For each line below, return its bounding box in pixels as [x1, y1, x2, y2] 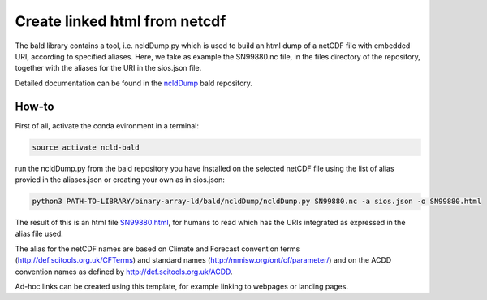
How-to [15, 99, 54, 113]
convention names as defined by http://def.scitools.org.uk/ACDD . [15, 267, 233, 276]
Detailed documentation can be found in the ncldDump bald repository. [15, 78, 253, 88]
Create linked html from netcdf [15, 12, 226, 30]
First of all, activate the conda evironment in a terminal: [15, 120, 199, 130]
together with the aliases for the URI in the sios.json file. [15, 63, 202, 73]
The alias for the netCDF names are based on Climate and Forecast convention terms [15, 244, 300, 254]
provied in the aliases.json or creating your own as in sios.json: [15, 175, 225, 185]
